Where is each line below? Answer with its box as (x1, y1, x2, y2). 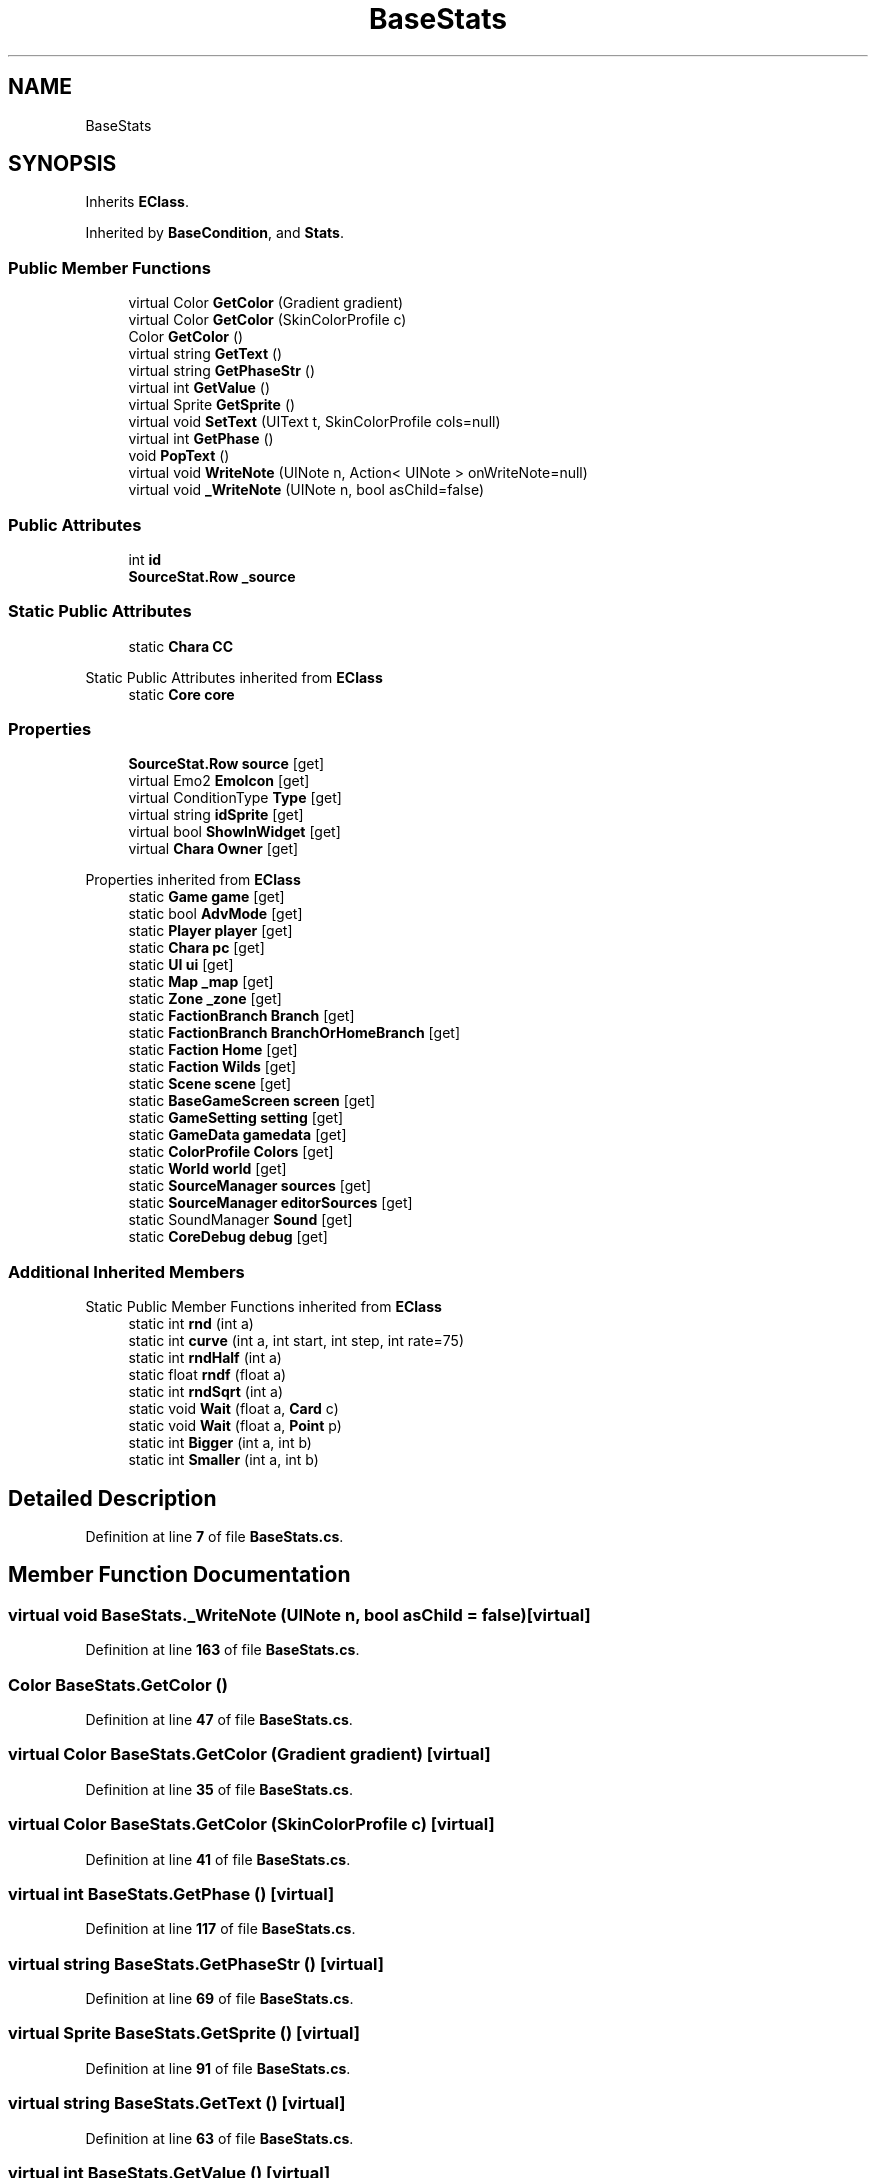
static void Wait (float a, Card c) (128, 1400, 339, 1418)
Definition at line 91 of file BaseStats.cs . (85, 2059, 351, 2077)
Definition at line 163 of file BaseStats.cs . (85, 1641, 360, 1659)
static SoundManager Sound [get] (128, 1211, 353, 1229)
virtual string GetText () (128, 345, 283, 363)
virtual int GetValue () (128, 379, 271, 397)
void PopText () (128, 447, 230, 465)
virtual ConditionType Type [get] (128, 789, 342, 807)
